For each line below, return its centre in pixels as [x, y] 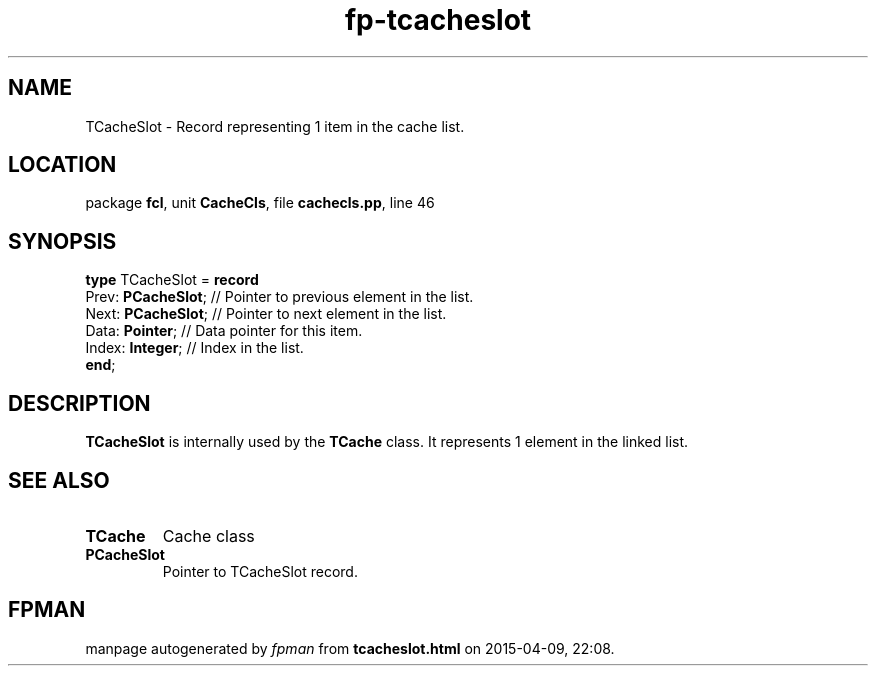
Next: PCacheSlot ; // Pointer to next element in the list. [266, 314]
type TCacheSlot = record [172, 280]
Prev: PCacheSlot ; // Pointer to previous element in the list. [279, 297]
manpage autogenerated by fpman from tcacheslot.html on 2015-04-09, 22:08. [350, 648]
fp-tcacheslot [438, 20]
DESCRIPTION [79, 403]
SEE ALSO [59, 480]
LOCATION [62, 165]
